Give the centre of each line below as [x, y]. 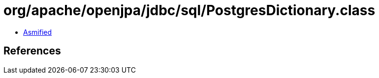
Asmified [38, 32]
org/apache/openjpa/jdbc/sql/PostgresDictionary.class [189, 10]
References [32, 51]
